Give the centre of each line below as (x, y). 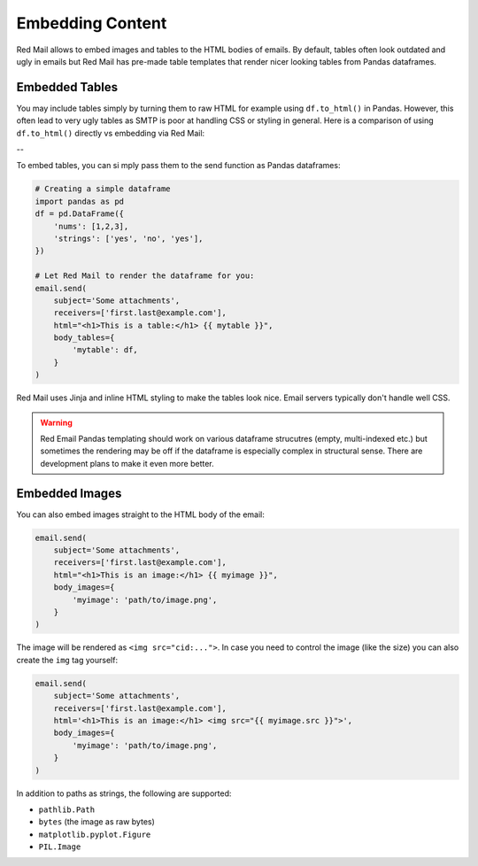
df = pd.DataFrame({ (79, 214)
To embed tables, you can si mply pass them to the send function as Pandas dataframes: (178, 166)
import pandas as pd (79, 201)
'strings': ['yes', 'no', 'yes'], (128, 238)
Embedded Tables (67, 87)
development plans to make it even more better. (127, 463)
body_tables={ (84, 338)
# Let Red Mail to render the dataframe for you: (145, 276)
